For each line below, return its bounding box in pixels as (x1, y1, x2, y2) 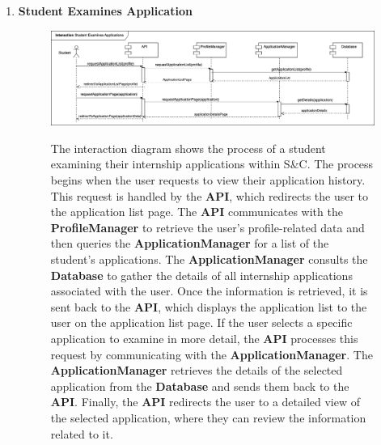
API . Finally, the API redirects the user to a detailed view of (50, 393, 360, 410)
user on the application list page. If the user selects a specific (50, 314, 353, 331)
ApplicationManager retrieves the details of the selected (50, 362, 343, 379)
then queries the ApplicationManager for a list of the (50, 235, 329, 252)
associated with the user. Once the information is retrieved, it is (50, 282, 368, 299)
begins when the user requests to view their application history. (50, 172, 366, 188)
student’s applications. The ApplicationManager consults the (50, 250, 368, 267)
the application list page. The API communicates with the (50, 203, 343, 220)
